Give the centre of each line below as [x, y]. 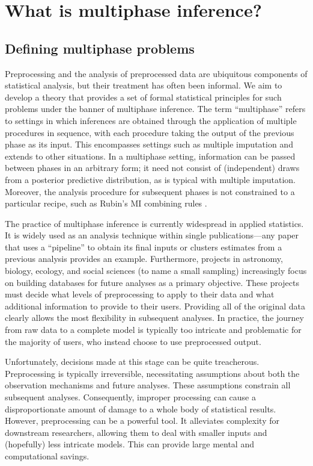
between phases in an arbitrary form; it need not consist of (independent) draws [152, 168]
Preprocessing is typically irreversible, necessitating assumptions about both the [152, 373]
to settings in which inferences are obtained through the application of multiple [151, 120]
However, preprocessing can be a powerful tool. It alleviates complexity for [142, 421]
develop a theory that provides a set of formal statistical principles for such [143, 97]
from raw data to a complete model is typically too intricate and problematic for [153, 330]
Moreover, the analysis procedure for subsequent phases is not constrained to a [150, 191]
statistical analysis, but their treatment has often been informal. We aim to [144, 85]
